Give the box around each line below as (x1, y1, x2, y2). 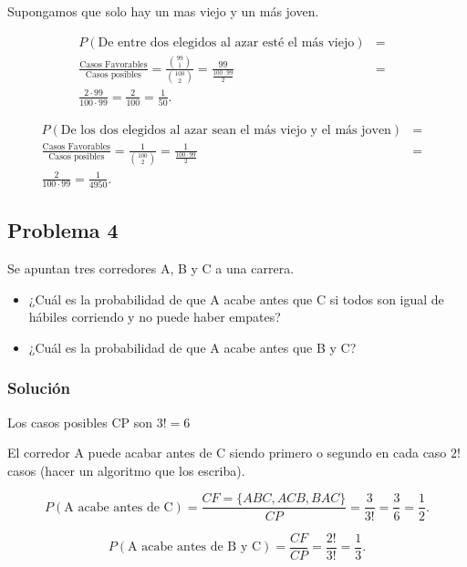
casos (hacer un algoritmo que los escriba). (7, 460, 245, 479)
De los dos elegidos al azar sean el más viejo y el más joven (60, 124, 391, 138)
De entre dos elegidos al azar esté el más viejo (98, 36, 355, 49)
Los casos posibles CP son (7, 412, 153, 431)
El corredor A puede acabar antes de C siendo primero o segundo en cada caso (7, 443, 447, 462)
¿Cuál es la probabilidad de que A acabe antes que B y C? (28, 337, 357, 356)
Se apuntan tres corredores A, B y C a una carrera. (7, 259, 295, 278)
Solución (7, 376, 70, 399)
